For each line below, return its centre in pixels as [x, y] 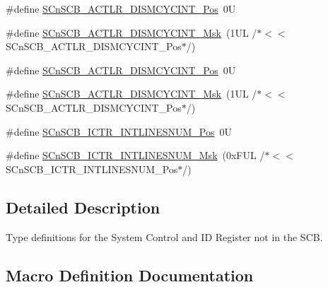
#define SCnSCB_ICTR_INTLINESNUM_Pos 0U [119, 131]
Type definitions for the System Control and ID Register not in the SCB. [164, 236]
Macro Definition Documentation [130, 275]
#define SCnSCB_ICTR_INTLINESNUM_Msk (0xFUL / [135, 155]
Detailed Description [83, 207]
